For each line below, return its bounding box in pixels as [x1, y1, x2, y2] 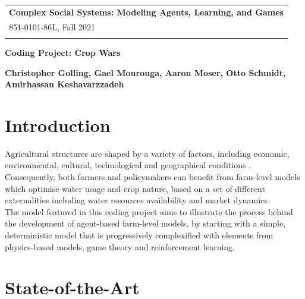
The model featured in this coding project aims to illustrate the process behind [5, 205, 293, 218]
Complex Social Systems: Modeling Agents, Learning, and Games [9, 5, 284, 18]
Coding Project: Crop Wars [5, 46, 121, 58]
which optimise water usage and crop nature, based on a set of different [5, 182, 265, 194]
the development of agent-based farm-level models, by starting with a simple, [5, 217, 286, 229]
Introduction [5, 112, 111, 137]
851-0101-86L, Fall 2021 [9, 20, 96, 33]
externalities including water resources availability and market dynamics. [5, 194, 270, 206]
